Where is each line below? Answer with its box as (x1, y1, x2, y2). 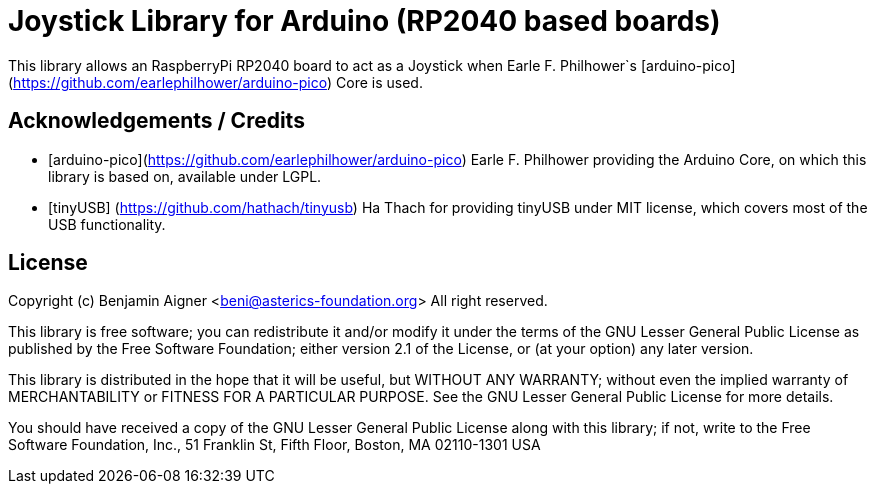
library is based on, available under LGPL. (48, 167, 322, 185)
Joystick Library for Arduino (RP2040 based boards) (8, 4, 721, 38)
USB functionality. (48, 215, 166, 233)
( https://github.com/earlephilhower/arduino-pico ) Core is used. (8, 73, 423, 91)
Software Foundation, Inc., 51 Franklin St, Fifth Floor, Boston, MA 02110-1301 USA (8, 436, 541, 454)
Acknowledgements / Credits (8, 108, 305, 134)
